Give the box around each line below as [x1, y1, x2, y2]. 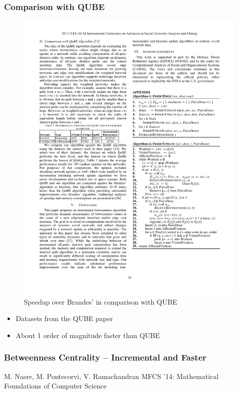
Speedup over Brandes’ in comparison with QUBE [24, 296, 177, 307]
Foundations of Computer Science [4, 381, 107, 391]
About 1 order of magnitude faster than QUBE [15, 330, 160, 340]
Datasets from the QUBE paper [15, 313, 113, 324]
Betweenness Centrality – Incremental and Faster [4, 351, 207, 364]
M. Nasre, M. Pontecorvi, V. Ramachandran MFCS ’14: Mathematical [4, 371, 219, 381]
